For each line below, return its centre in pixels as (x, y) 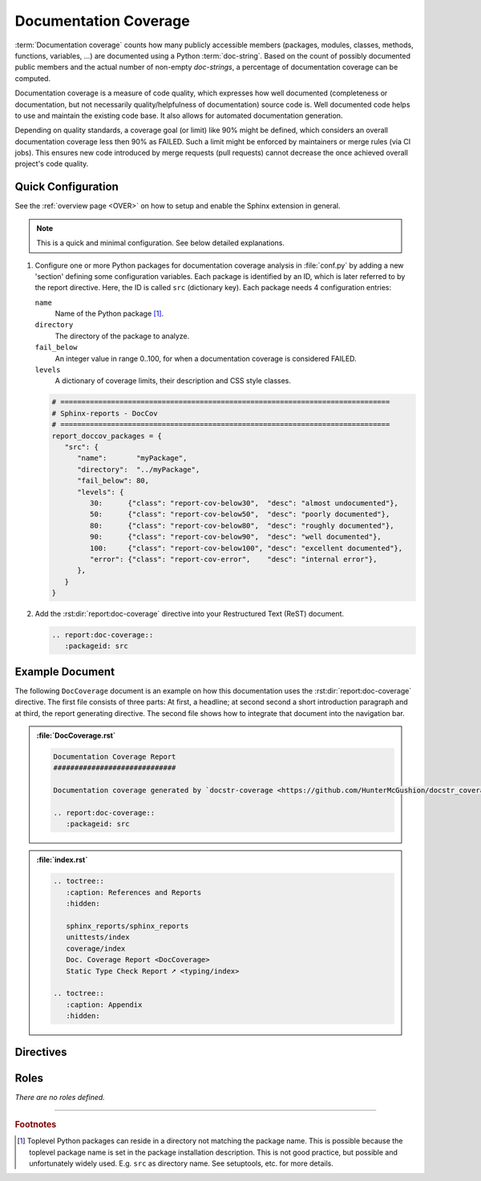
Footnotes (36, 1124)
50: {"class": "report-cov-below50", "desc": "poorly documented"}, (240, 514)
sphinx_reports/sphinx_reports (127, 926)
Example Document (65, 671)
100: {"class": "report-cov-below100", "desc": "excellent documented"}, (246, 548)
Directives (41, 1052)
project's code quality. (52, 164)
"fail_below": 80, (113, 481)
